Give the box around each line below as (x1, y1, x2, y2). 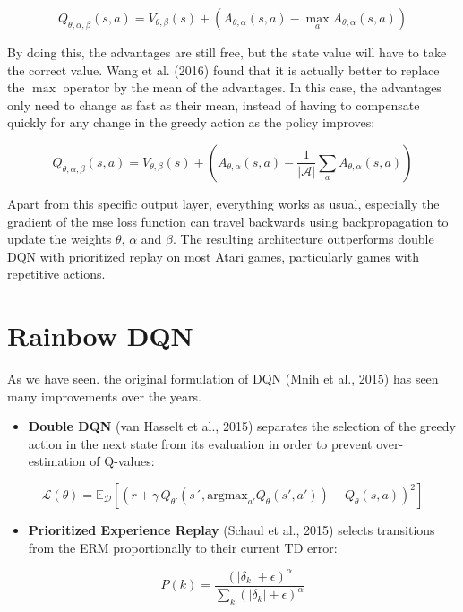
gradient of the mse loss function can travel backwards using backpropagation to (7, 211, 449, 230)
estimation (28, 452, 86, 470)
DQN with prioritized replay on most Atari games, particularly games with (7, 246, 419, 265)
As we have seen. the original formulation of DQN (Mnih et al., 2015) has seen (7, 369, 439, 388)
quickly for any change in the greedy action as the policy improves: (7, 113, 375, 132)
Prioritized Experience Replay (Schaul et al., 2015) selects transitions (28, 521, 435, 539)
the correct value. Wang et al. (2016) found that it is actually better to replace (7, 60, 440, 79)
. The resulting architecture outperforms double (172, 229, 434, 248)
